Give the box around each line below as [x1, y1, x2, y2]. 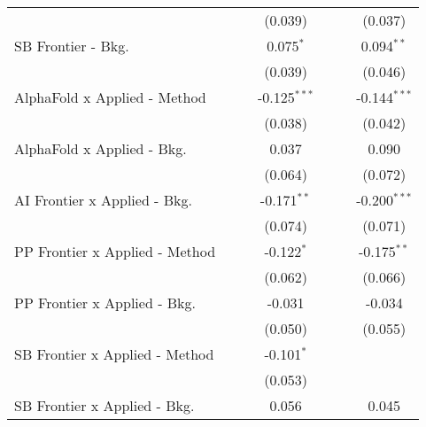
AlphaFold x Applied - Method [14, 87, 206, 107]
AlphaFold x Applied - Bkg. [14, 138, 187, 159]
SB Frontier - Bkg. [14, 35, 129, 56]
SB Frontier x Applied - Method [14, 344, 214, 364]
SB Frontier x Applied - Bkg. [14, 395, 195, 415]
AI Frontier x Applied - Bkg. [14, 190, 192, 210]
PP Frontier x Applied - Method [14, 241, 216, 261]
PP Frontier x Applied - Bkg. [14, 292, 197, 313]
